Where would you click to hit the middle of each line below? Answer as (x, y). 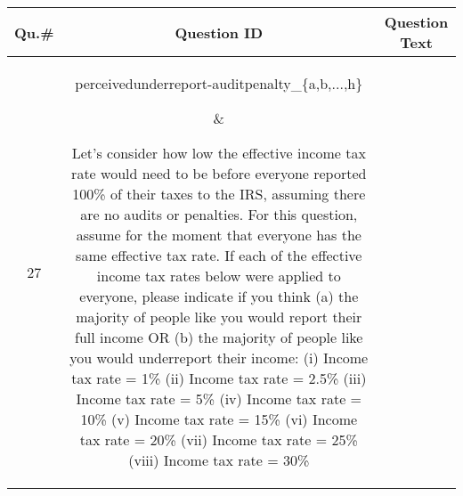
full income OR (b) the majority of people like (219, 337)
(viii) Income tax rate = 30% (219, 460)
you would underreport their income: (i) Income (219, 358)
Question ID (219, 32)
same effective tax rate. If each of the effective (219, 255)
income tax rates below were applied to (219, 276)
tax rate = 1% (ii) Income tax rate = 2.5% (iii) (219, 378)
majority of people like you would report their (219, 317)
